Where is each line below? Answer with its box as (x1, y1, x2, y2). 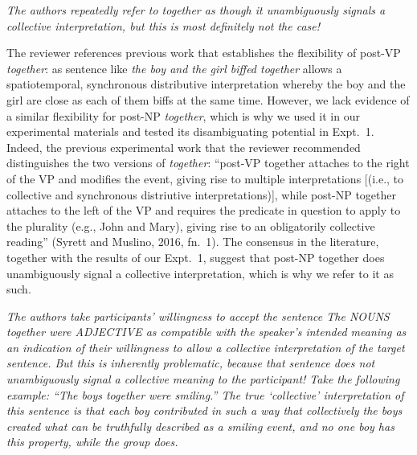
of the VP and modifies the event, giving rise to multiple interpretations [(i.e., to (6, 170, 404, 187)
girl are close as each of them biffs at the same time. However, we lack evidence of (6, 91, 410, 108)
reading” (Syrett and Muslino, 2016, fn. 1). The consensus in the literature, (6, 233, 379, 250)
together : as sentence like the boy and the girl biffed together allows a (6, 59, 342, 76)
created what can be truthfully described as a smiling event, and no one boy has (6, 417, 395, 434)
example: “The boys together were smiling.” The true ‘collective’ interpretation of (6, 386, 404, 403)
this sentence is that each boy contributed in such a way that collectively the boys (6, 402, 403, 419)
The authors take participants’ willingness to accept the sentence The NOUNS (6, 307, 390, 324)
